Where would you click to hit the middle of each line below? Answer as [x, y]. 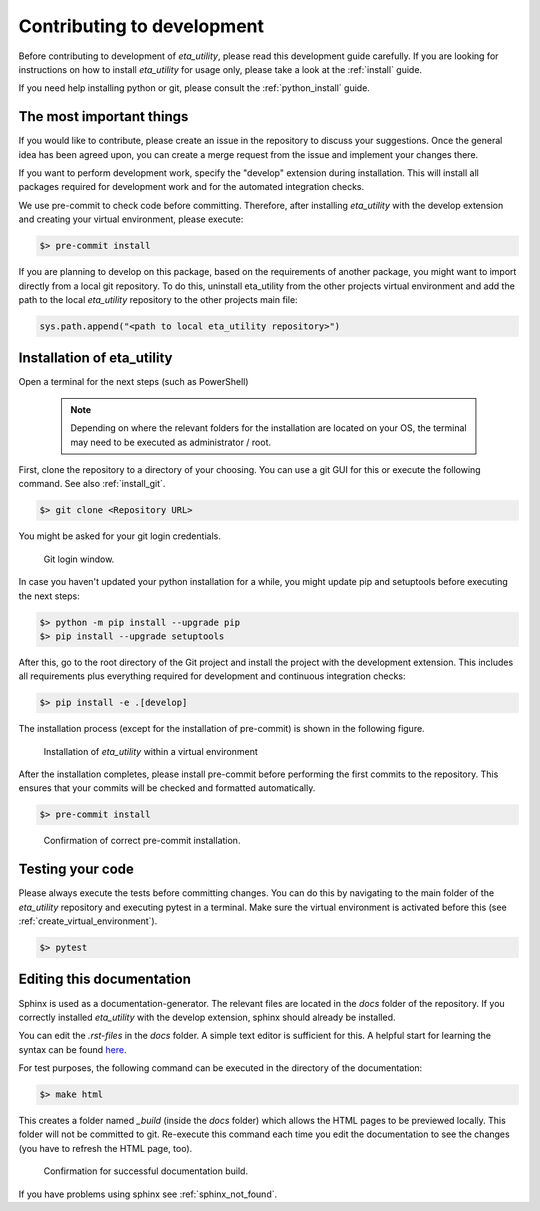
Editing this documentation [105, 979]
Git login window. [79, 559]
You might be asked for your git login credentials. [120, 536]
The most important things [103, 116]
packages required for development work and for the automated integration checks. [191, 187]
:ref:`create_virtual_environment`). [88, 921]
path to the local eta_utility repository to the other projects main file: [158, 299]
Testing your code [76, 869]
